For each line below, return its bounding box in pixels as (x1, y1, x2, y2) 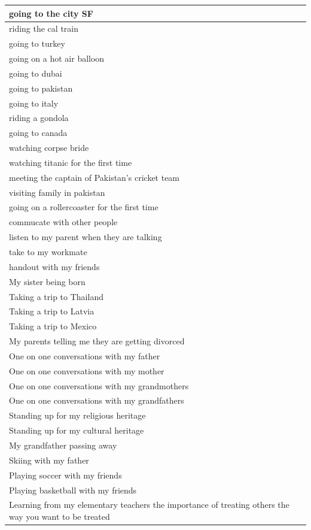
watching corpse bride (9, 141, 89, 154)
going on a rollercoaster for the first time (9, 201, 158, 213)
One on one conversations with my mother (9, 364, 164, 377)
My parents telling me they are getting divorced (9, 335, 185, 347)
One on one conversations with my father (9, 349, 160, 362)
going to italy (9, 96, 59, 109)
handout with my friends (9, 260, 100, 272)
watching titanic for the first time (9, 156, 132, 168)
